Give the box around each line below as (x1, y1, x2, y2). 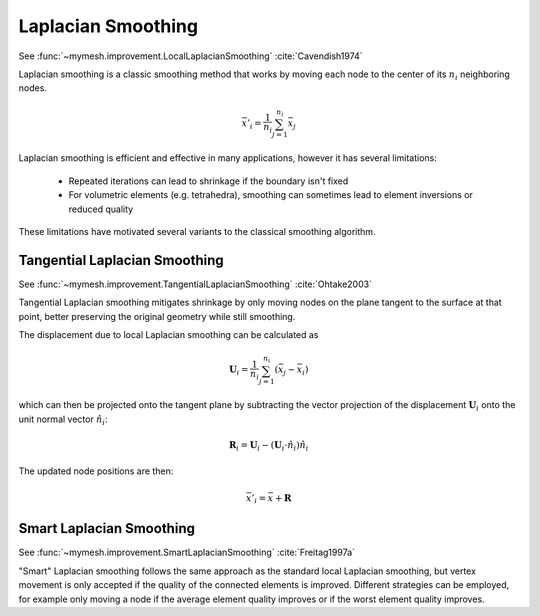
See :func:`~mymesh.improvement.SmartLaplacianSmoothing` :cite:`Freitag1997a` (18, 546, 355, 559)
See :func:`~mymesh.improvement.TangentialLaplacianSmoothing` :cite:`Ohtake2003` (18, 278, 372, 290)
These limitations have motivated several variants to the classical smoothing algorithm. (18, 225, 376, 237)
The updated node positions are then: (18, 465, 174, 477)
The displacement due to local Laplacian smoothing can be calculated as (18, 329, 319, 341)
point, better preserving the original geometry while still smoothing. (18, 310, 296, 322)
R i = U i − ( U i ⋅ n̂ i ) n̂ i (228, 439, 309, 453)
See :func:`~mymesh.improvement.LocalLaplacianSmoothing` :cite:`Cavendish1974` (18, 50, 364, 62)
